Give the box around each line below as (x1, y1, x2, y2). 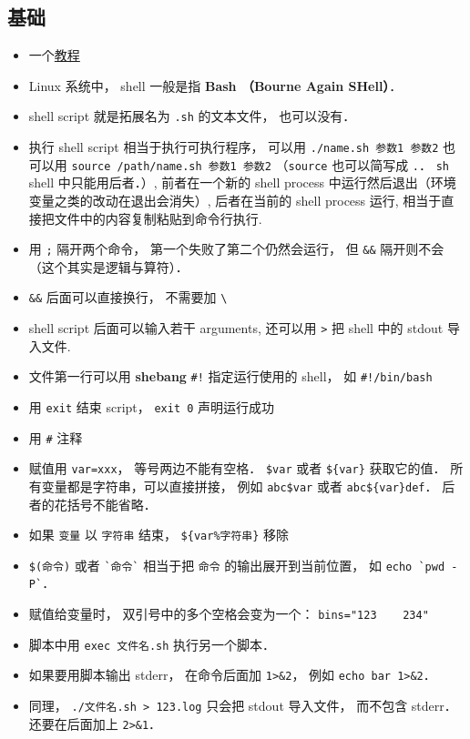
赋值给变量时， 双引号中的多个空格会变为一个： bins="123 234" (28, 604, 429, 623)
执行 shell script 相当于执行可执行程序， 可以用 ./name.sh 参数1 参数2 (28, 137, 439, 157)
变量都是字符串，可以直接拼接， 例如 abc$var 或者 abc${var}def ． (41, 476, 438, 495)
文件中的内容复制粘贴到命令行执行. (54, 208, 262, 228)
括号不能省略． (66, 494, 157, 513)
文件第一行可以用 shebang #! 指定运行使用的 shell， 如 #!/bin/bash (28, 367, 433, 386)
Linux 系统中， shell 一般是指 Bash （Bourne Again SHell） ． (28, 76, 403, 95)
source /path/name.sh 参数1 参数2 (71, 159, 271, 173)
